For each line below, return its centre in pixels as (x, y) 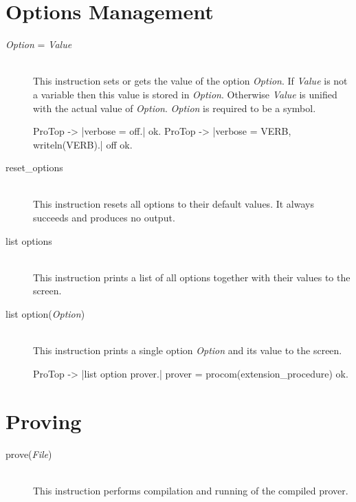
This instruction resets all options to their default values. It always (174, 204)
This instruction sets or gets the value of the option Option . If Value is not (190, 81)
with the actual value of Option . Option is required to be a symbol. (175, 108)
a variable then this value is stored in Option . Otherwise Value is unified (185, 94)
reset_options (34, 167)
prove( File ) (29, 454)
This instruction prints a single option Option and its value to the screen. (188, 350)
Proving (44, 421)
